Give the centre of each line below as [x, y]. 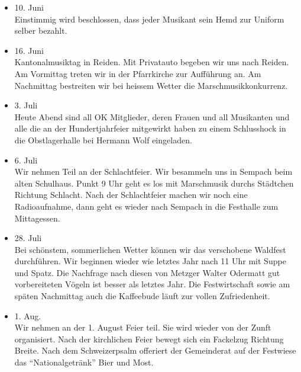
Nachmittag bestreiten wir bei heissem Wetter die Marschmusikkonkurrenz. [151, 85]
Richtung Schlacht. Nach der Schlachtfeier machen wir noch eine [131, 195]
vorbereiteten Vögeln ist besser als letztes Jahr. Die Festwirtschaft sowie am [152, 284]
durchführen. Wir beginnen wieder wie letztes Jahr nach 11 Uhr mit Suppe [150, 261]
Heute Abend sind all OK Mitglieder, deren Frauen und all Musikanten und [152, 116]
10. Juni [29, 7]
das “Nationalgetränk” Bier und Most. [84, 362]
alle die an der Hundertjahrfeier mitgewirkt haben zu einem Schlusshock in [150, 128]
